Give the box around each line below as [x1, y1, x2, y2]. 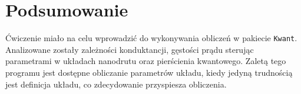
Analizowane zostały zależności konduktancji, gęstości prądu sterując [5, 43, 254, 55]
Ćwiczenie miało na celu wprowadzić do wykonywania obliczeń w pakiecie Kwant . [5, 32, 297, 44]
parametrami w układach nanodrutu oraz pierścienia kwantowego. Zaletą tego [5, 55, 286, 67]
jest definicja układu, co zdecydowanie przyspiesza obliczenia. [5, 78, 227, 90]
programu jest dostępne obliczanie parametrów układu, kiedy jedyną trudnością [5, 66, 293, 78]
